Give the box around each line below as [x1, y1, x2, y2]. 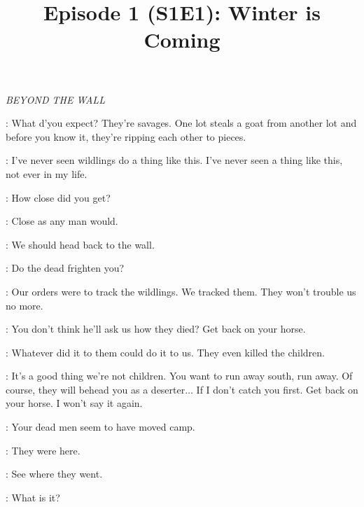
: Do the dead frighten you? [6, 261, 125, 275]
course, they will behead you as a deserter [6, 382, 185, 396]
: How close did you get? [6, 190, 111, 204]
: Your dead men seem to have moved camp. [6, 419, 195, 434]
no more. [6, 298, 43, 312]
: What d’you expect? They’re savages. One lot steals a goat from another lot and [6, 116, 357, 130]
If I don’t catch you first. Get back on [196, 382, 358, 396]
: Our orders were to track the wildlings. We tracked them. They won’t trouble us [6, 284, 356, 298]
